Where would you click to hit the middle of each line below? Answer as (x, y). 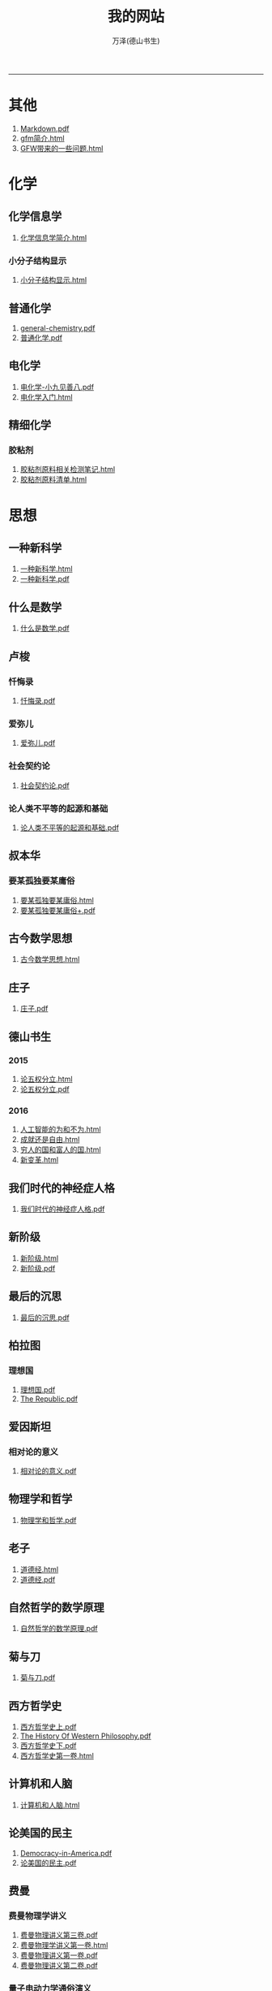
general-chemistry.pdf (57, 328)
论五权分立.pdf (45, 1089)
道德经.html (39, 1569)
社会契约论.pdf (45, 786)
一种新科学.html (46, 569)
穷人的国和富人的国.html (60, 1149)
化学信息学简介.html (53, 237)
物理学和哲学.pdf (48, 1520)
